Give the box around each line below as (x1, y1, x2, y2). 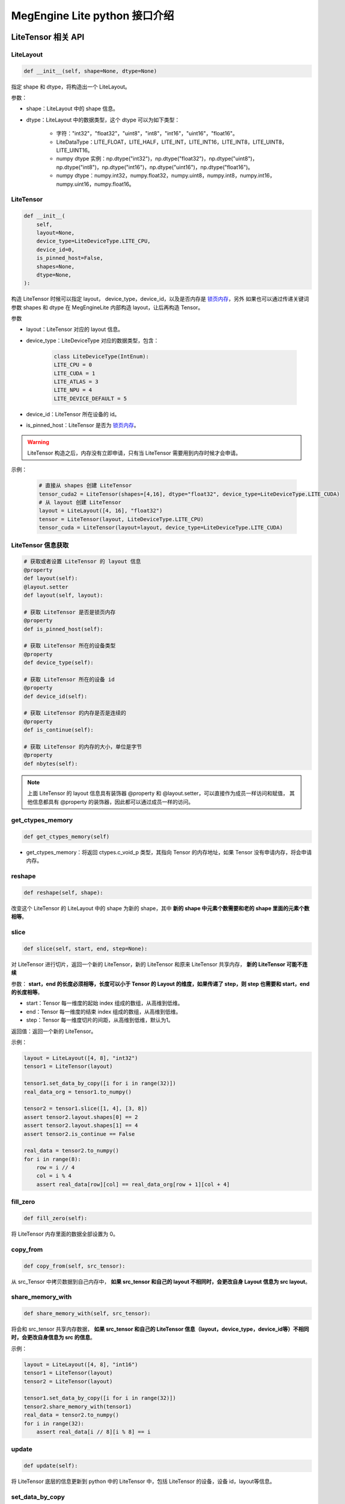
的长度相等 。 (11, 988, 43, 996)
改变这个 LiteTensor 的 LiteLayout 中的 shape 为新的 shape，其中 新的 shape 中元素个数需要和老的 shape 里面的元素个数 (11, 904, 310, 911)
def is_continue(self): (23, 727, 94, 733)
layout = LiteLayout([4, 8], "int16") (23, 1361, 138, 1368)
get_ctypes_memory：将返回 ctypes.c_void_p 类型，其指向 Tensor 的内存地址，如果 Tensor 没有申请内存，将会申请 (26, 849, 312, 856)
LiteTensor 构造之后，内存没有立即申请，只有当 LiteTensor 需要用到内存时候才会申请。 (27, 449, 242, 457)
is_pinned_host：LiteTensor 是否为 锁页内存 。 (26, 422, 139, 429)
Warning (27, 438, 49, 445)
